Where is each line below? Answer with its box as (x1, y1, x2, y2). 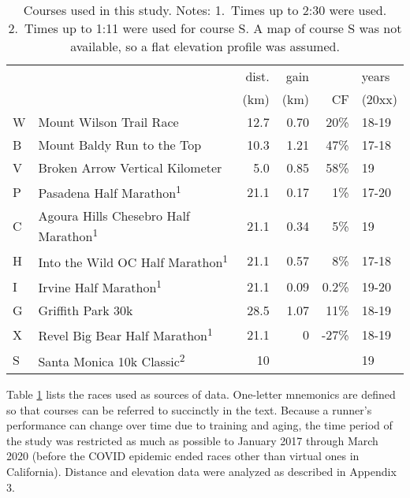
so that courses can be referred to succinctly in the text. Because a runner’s (6, 401, 372, 418)
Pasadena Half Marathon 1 (38, 181, 181, 203)
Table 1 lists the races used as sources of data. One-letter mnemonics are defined (6, 385, 396, 402)
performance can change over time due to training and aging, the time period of (6, 417, 393, 433)
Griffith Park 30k (38, 301, 133, 320)
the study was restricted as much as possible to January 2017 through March (6, 432, 378, 448)
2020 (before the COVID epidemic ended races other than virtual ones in (6, 448, 360, 464)
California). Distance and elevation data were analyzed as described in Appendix (6, 463, 397, 479)
